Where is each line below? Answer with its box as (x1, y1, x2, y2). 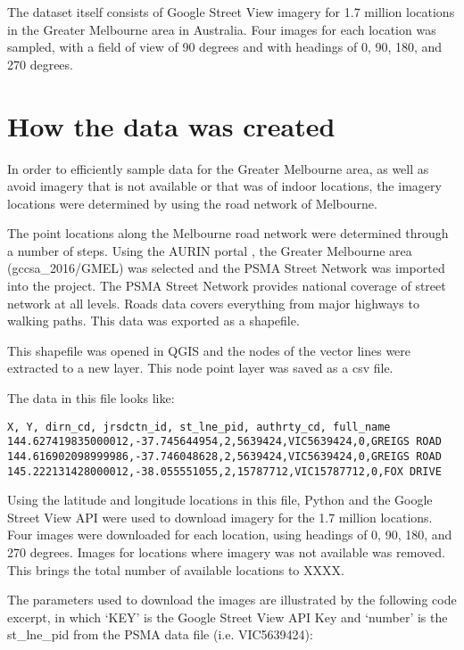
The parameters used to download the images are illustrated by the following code (7, 590, 457, 609)
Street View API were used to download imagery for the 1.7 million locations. (7, 507, 433, 526)
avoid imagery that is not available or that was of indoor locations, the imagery (7, 177, 442, 195)
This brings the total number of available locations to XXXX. (7, 560, 344, 579)
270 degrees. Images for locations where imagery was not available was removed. (7, 543, 445, 562)
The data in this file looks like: (7, 389, 175, 407)
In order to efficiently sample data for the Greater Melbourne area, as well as (7, 159, 429, 177)
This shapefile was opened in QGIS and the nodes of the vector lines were (7, 341, 411, 359)
